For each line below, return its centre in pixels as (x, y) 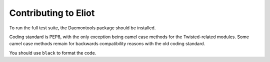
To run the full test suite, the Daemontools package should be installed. (82, 28)
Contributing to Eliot (52, 13)
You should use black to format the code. (53, 53)
